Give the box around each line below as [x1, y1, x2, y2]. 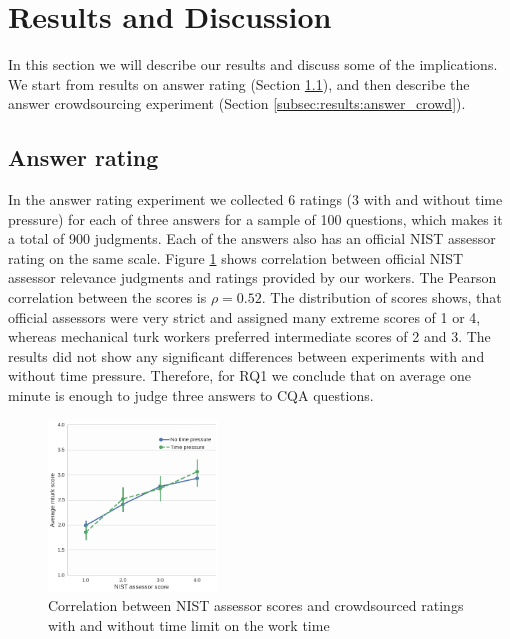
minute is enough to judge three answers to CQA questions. [8, 385, 374, 406]
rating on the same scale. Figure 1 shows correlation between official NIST [8, 247, 464, 268]
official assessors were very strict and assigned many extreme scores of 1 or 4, [8, 306, 481, 327]
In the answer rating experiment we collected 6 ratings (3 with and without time [8, 189, 503, 210]
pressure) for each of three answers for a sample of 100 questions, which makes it [8, 208, 503, 229]
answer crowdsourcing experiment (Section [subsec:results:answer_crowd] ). [8, 93, 466, 114]
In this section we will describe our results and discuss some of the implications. [8, 54, 498, 75]
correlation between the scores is [8, 287, 207, 308]
